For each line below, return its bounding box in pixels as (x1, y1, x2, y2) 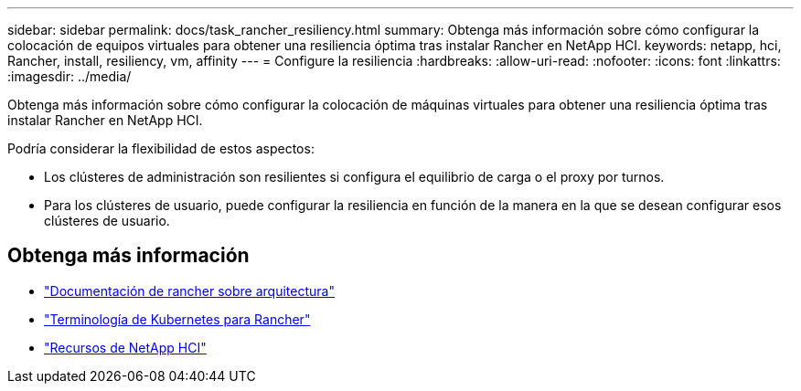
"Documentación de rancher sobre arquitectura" (44, 282, 335, 299)
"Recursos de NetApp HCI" (44, 339, 207, 355)
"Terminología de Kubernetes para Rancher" (44, 311, 311, 327)
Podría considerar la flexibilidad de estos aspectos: (7, 141, 315, 156)
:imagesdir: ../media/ (7, 69, 132, 84)
